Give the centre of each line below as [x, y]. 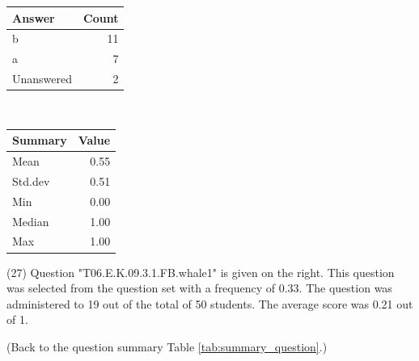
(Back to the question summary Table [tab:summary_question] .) [167, 346]
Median [31, 221]
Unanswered [42, 79]
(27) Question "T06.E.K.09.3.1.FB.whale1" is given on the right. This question [201, 272]
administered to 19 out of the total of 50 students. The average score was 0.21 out [210, 303]
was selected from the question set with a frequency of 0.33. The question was [199, 288]
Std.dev [31, 180]
